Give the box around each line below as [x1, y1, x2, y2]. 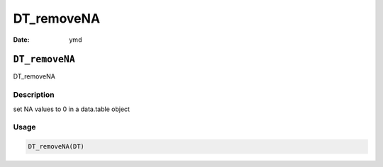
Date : [13, 35, 30, 44]
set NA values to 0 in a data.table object [13, 105, 131, 113]
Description [13, 90, 55, 100]
